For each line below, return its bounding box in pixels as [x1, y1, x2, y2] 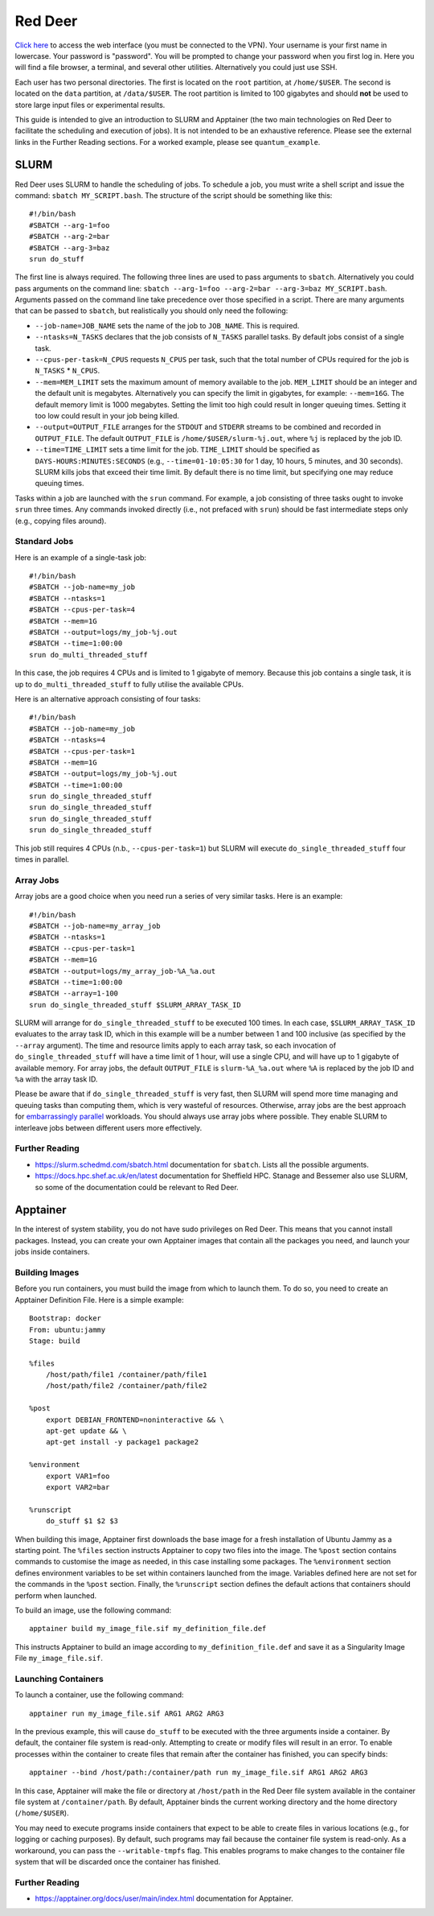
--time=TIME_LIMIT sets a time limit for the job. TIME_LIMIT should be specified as [35, 445, 321, 455]
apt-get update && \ [45, 1427, 127, 1436]
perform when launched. [14, 1590, 97, 1601]
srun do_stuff [29, 254, 84, 263]
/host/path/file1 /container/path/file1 [45, 1370, 208, 1379]
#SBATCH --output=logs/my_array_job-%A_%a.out [29, 966, 216, 975]
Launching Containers [14, 1673, 104, 1684]
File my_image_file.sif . [14, 1654, 104, 1663]
